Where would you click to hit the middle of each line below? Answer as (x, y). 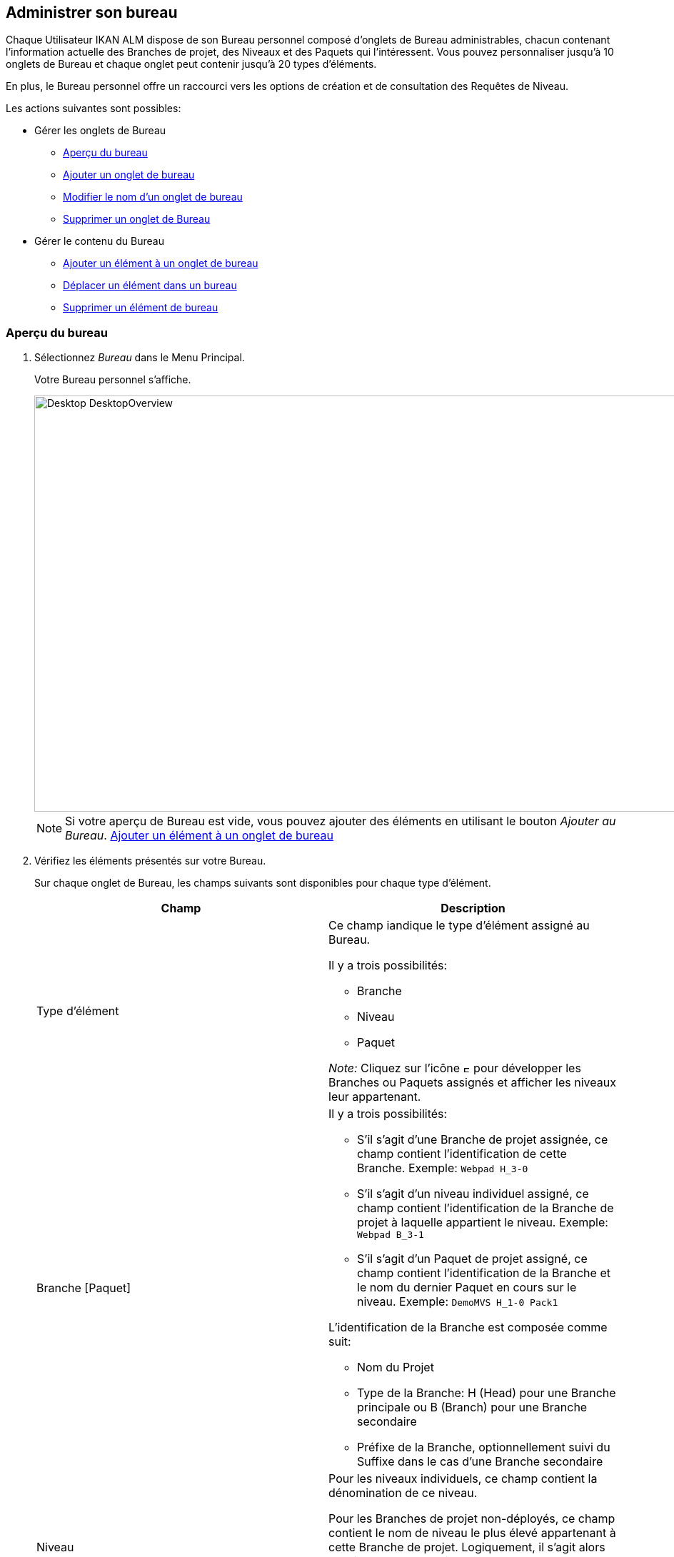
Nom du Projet (396, 1367)
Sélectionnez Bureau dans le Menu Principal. (140, 358)
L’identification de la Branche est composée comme (468, 1327)
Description (473, 908)
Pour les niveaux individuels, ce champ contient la (463, 1479)
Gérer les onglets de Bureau (100, 131)
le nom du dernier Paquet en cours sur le (467, 1288)
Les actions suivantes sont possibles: (94, 109)
